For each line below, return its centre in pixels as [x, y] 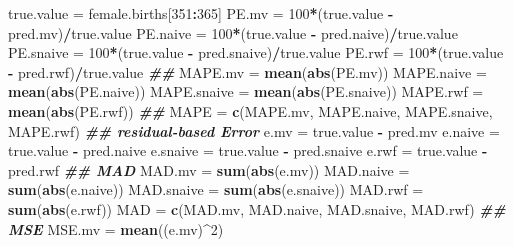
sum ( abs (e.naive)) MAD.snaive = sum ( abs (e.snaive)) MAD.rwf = [216, 189]
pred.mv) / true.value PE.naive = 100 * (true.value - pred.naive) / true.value [233, 32]
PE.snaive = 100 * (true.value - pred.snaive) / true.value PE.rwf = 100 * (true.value [256, 52]
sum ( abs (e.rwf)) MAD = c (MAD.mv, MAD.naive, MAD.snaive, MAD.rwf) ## [257, 208]
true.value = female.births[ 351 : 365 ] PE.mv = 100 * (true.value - [201, 13]
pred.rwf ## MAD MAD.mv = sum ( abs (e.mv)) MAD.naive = [209, 169]
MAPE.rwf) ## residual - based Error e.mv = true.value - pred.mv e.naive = [254, 130]
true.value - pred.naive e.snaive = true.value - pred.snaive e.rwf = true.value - [248, 150]
